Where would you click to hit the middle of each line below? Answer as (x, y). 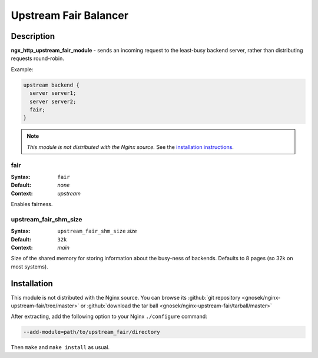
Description (33, 36)
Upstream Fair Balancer (70, 15)
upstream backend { (51, 85)
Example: (22, 69)
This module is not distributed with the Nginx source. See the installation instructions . (130, 147)
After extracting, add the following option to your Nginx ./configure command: (109, 316)
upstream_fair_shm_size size (97, 231)
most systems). (29, 266)
